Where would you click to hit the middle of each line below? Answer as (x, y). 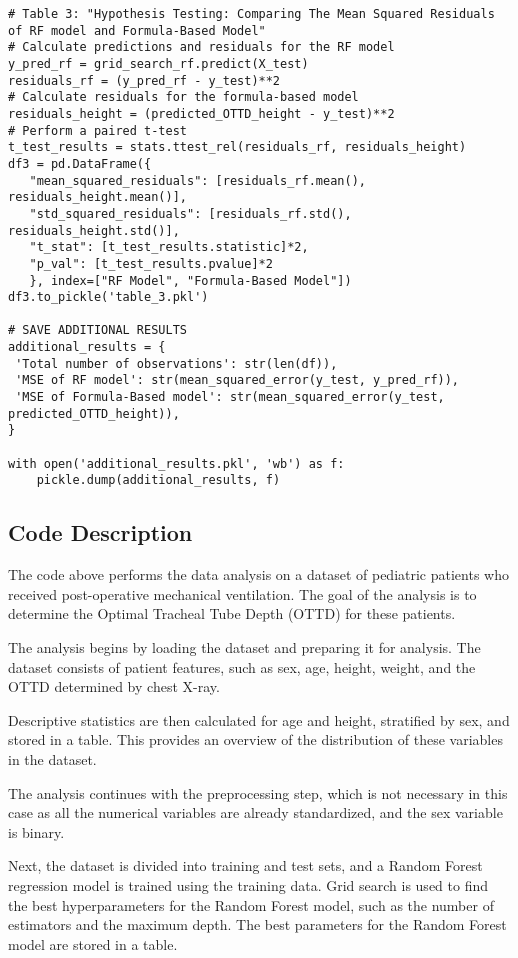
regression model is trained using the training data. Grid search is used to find (248, 884)
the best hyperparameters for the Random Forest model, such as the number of (251, 904)
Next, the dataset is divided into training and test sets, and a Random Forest (245, 865)
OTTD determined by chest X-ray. (114, 686)
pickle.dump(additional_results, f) (158, 480)
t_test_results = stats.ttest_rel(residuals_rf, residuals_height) (237, 147)
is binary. (36, 831)
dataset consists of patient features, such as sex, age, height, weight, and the (242, 666)
